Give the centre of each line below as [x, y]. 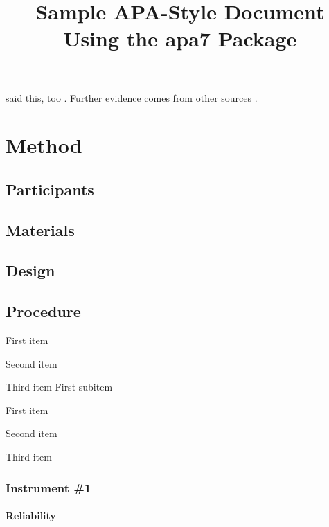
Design [30, 270]
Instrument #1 [48, 487]
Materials [40, 230]
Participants [50, 189]
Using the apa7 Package [180, 38]
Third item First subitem [59, 387]
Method [44, 145]
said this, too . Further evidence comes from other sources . [132, 97]
